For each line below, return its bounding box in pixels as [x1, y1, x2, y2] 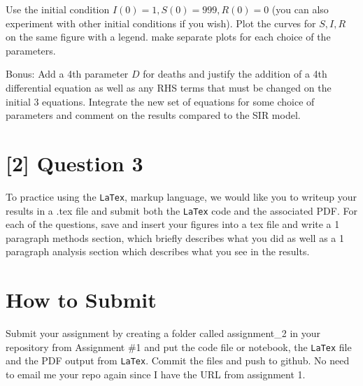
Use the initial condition [6, 2, 110, 16]
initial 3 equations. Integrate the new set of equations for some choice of [6, 94, 315, 108]
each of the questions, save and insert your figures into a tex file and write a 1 [6, 217, 340, 231]
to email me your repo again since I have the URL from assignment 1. [6, 367, 306, 381]
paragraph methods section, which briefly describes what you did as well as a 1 [6, 230, 344, 245]
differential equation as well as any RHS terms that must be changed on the [6, 80, 332, 94]
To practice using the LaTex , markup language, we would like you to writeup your [6, 189, 357, 203]
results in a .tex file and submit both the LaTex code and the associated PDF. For [6, 203, 357, 217]
